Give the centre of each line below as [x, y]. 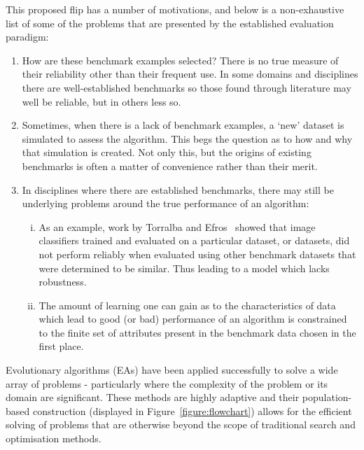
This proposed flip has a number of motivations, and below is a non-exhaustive [175, 9]
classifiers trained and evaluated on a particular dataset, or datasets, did [194, 240]
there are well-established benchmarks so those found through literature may [187, 87]
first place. [61, 346]
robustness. [63, 282]
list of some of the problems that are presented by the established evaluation [170, 23]
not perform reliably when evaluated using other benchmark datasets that [197, 254]
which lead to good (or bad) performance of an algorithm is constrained [193, 319]
